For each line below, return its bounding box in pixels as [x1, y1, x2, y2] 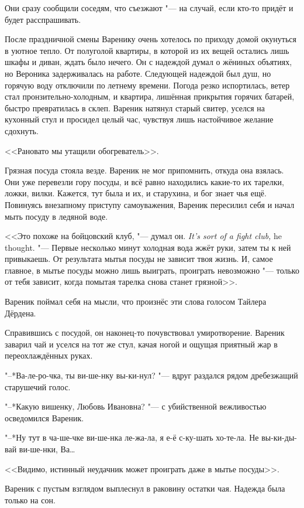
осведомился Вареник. [5, 411, 84, 424]
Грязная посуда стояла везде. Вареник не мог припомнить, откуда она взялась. [5, 164, 284, 176]
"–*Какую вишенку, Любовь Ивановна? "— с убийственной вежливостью [5, 400, 267, 412]
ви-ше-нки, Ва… [19, 443, 75, 455]
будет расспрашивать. [5, 13, 81, 25]
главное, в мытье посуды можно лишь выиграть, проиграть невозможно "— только [5, 264, 299, 276]
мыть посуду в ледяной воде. [5, 210, 108, 222]
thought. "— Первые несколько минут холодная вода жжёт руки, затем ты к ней [5, 241, 291, 253]
